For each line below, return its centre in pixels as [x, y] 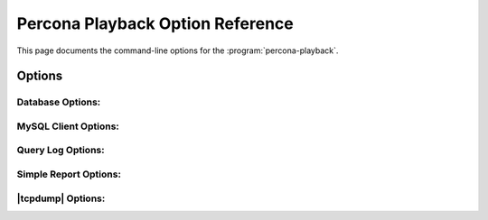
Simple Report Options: [69, 174]
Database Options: [59, 102]
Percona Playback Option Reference [155, 23]
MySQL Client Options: [68, 126]
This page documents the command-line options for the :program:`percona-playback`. [178, 50]
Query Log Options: [61, 151]
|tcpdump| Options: [61, 198]
